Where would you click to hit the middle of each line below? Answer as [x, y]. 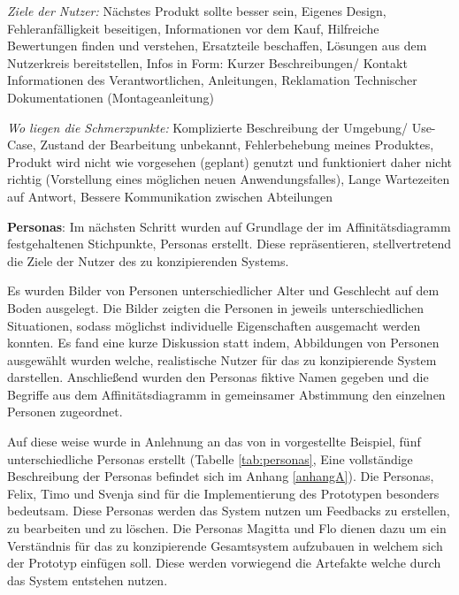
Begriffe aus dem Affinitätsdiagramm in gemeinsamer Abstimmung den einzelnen [226, 394]
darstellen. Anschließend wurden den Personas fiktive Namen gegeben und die [218, 377]
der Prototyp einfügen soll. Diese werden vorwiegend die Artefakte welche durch [224, 563]
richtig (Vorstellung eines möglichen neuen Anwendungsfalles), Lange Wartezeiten [229, 179]
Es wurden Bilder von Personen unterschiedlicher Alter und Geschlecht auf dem [223, 290]
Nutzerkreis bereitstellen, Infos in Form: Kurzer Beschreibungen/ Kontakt [207, 62]
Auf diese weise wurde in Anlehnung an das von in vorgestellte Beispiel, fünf [214, 442]
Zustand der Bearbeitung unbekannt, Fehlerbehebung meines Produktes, [237, 145]
